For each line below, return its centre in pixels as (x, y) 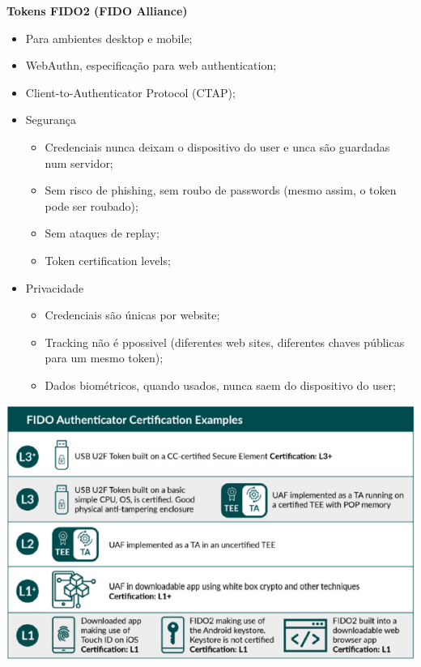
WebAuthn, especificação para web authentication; (151, 65)
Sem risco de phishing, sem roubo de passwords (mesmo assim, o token (221, 190)
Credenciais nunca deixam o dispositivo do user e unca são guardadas (217, 146)
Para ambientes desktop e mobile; (109, 38)
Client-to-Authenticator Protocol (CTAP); (130, 92)
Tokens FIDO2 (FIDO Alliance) (97, 11)
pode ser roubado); (91, 205)
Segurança (51, 120)
